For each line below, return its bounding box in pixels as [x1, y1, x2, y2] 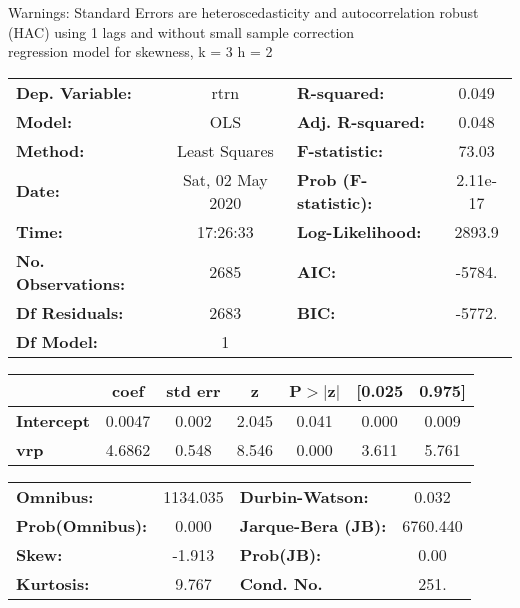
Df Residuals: [16, 300, 124, 324]
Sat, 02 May [182, 167, 268, 191]
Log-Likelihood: [296, 219, 422, 243]
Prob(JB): [239, 542, 322, 566]
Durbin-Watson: [239, 484, 369, 508]
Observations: [16, 271, 126, 295]
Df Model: [16, 329, 98, 353]
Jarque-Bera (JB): [239, 513, 387, 537]
